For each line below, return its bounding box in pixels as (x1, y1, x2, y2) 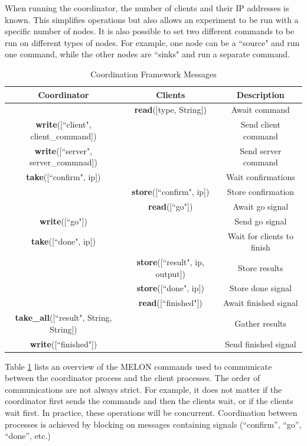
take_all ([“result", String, (15, 311, 112, 324)
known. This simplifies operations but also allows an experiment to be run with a (5, 13, 299, 25)
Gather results (234, 317, 287, 329)
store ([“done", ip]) (136, 282, 204, 294)
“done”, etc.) (5, 429, 51, 442)
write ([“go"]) (40, 214, 87, 227)
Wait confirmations (226, 171, 295, 183)
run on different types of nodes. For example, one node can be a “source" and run (5, 36, 300, 48)
